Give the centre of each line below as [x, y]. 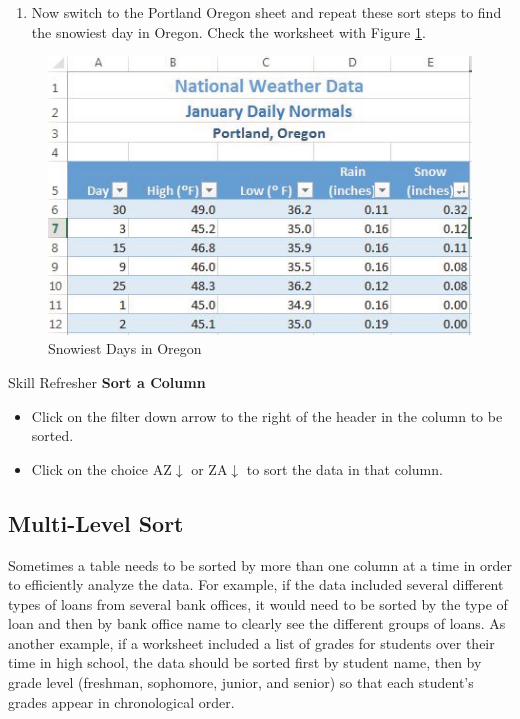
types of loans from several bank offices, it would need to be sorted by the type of [258, 603]
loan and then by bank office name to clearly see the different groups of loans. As [257, 623]
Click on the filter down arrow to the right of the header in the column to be [267, 415]
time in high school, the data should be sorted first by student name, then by [245, 662]
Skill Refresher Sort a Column [107, 381]
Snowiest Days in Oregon [125, 348]
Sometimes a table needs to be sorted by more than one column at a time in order [260, 564]
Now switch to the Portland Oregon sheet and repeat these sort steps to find [266, 12]
